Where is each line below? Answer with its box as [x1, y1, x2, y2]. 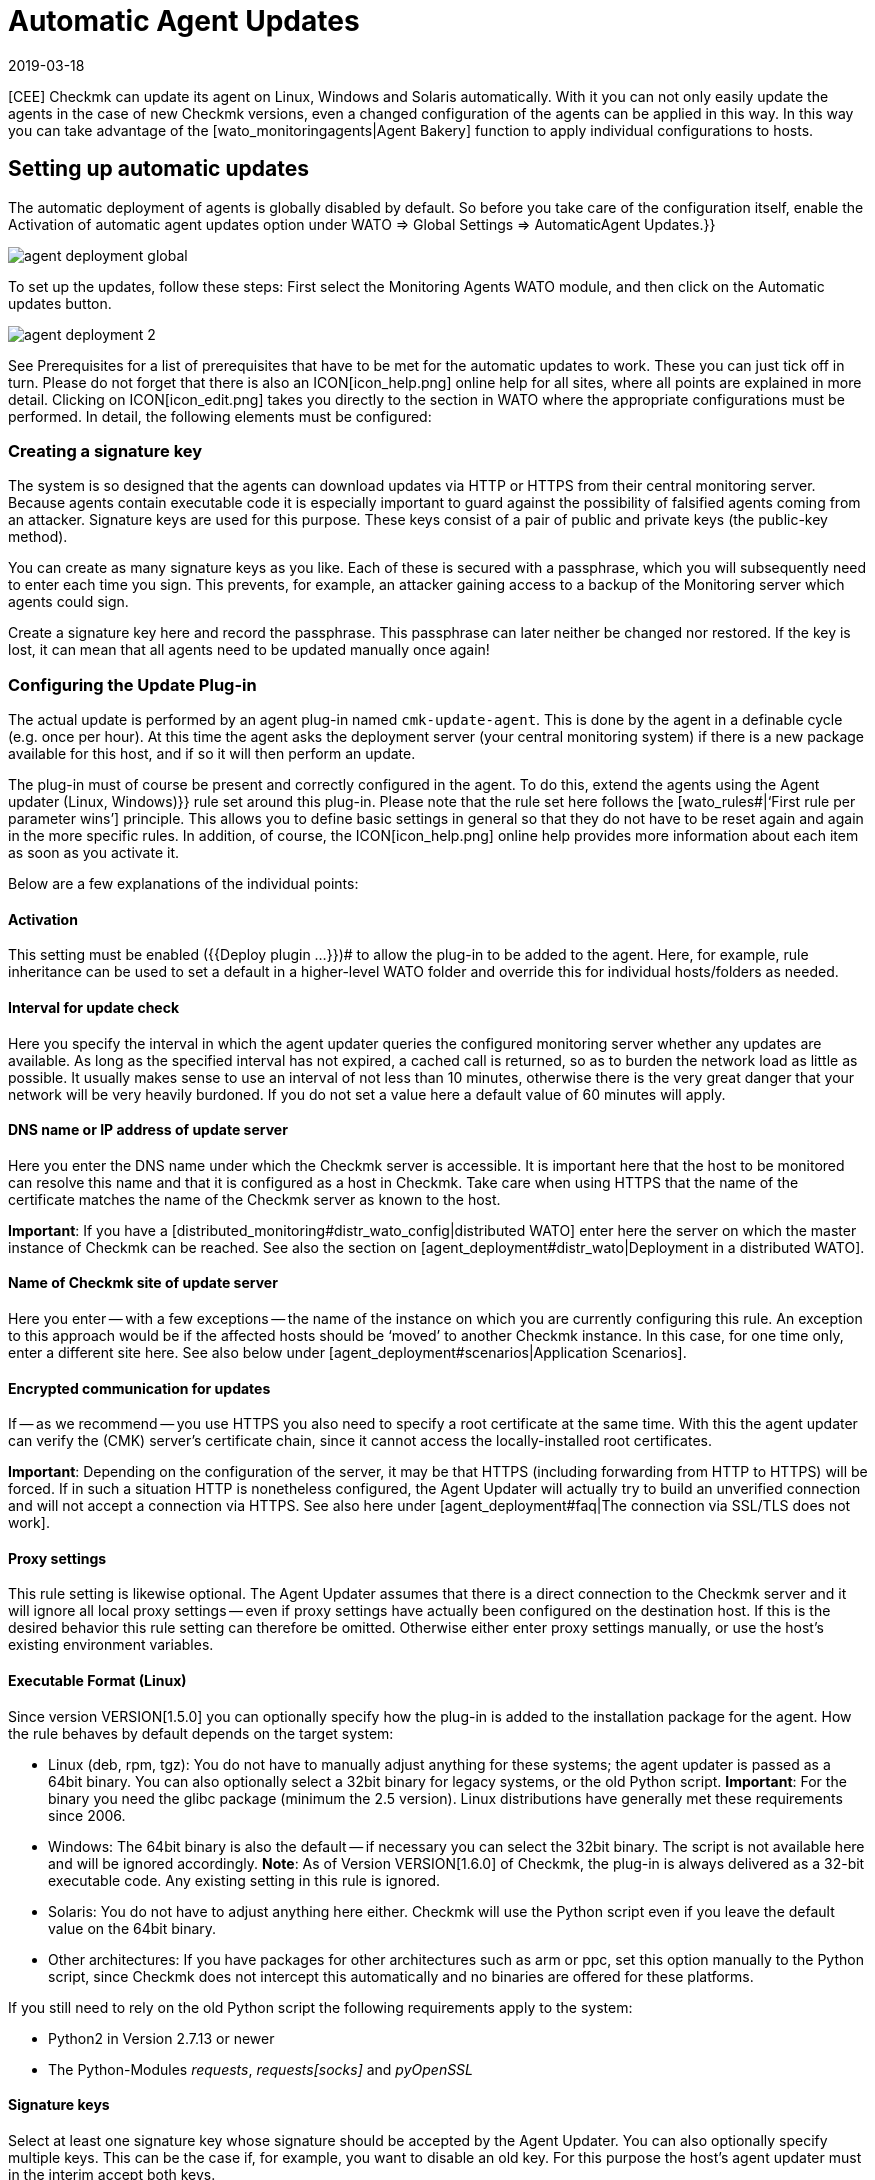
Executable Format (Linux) [8, 1672, 187, 1690]
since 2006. [48, 1806, 126, 1824]
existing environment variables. [8, 1636, 214, 1654]
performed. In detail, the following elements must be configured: [8, 407, 432, 425]
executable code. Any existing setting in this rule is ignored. [48, 1871, 441, 1889]
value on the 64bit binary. [48, 1919, 217, 1937]
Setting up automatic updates [8, 156, 309, 182]
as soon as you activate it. [8, 844, 180, 862]
